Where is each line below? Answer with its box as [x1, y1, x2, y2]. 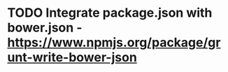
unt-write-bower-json [7, 50, 138, 66]
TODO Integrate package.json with [7, 5, 213, 21]
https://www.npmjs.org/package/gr [7, 35, 221, 50]
